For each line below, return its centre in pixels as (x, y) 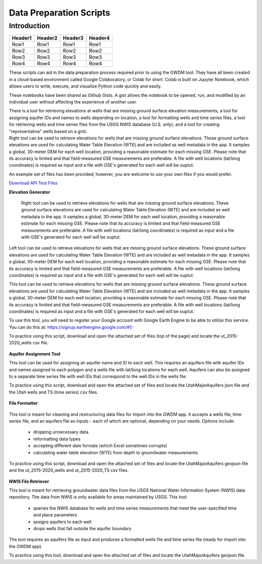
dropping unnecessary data (61, 432)
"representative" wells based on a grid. (48, 131)
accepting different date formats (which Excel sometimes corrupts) (100, 446)
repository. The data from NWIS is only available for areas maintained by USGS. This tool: (98, 497)
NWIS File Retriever (29, 481)
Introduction (29, 26)
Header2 (47, 38)
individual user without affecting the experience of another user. (73, 102)
